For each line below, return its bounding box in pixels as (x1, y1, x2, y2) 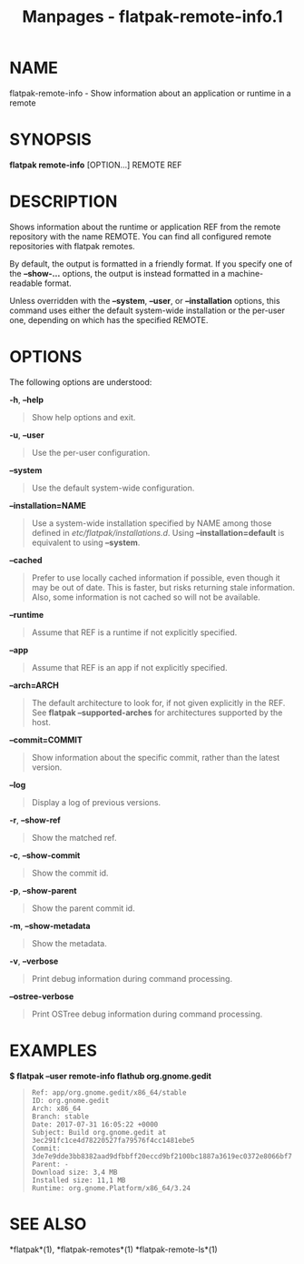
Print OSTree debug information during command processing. (31, 1008, 263, 1019)
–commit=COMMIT (9, 734, 83, 745)
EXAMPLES (9, 1040, 97, 1061)
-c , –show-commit (9, 849, 81, 861)
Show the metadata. (31, 937, 107, 948)
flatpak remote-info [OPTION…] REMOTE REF (9, 159, 182, 170)
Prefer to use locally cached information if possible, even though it (31, 571, 280, 583)
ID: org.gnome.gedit (31, 1096, 110, 1105)
